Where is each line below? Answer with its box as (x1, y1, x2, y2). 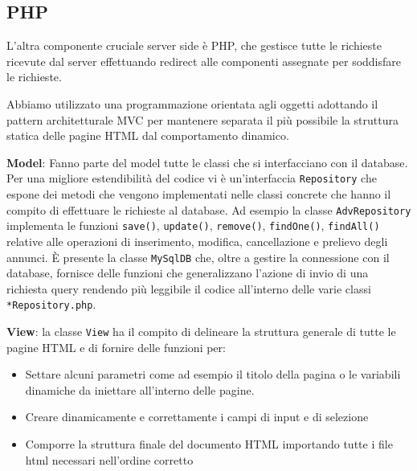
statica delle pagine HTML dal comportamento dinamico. (6, 127, 289, 144)
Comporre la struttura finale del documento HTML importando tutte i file (25, 436, 393, 453)
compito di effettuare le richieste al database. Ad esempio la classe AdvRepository (6, 201, 411, 218)
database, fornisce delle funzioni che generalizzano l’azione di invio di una (6, 264, 369, 281)
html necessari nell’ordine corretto (25, 451, 194, 468)
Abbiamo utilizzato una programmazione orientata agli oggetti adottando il (6, 95, 378, 112)
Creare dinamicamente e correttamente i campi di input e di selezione (25, 408, 369, 425)
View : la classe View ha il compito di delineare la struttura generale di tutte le (6, 323, 396, 340)
